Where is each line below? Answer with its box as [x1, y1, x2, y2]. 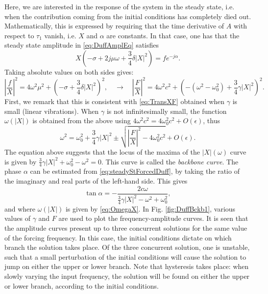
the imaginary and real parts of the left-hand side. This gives [4, 176, 188, 186]
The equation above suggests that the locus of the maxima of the [4, 147, 200, 157]
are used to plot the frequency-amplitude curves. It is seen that [58, 213, 248, 223]
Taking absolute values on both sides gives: [4, 66, 134, 77]
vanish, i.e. [44, 30, 76, 40]
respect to [4, 30, 34, 40]
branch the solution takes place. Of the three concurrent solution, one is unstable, [4, 242, 250, 252]
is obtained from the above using [32, 115, 131, 126]
